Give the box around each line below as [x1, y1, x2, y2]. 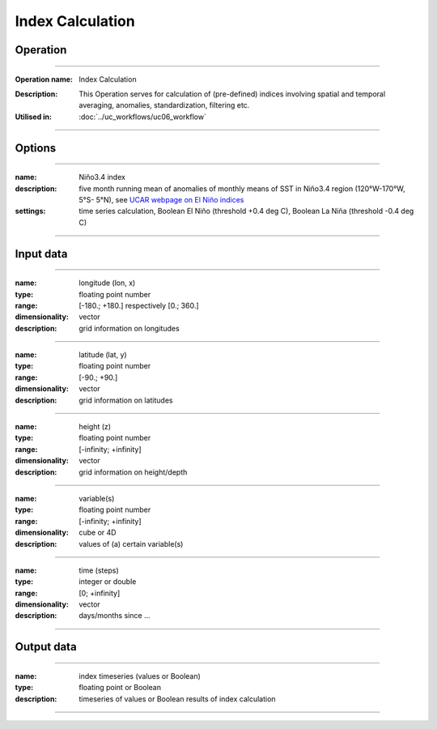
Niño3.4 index [78, 173, 125, 182]
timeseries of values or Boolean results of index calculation [78, 693, 276, 704]
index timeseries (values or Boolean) [78, 671, 202, 680]
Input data [15, 247, 68, 261]
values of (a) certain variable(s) [78, 539, 184, 548]
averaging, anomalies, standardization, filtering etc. [78, 100, 250, 110]
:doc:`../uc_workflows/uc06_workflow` [78, 112, 206, 122]
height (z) [78, 422, 112, 432]
